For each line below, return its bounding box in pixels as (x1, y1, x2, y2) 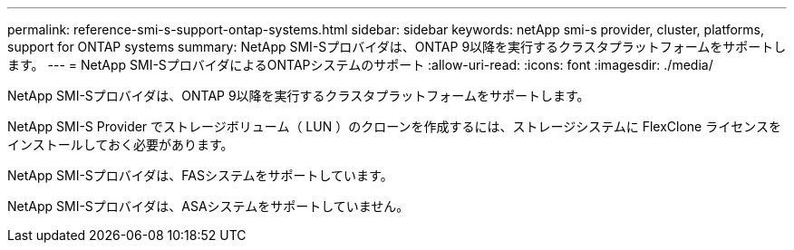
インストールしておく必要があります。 (7, 137, 234, 152)
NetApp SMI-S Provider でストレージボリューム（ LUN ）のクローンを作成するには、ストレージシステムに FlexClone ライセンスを (7, 119, 781, 134)
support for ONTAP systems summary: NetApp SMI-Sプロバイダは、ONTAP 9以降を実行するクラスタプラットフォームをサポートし (7, 39, 787, 54)
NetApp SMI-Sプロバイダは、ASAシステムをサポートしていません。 (7, 198, 410, 214)
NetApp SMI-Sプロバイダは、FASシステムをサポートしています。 (7, 168, 393, 183)
